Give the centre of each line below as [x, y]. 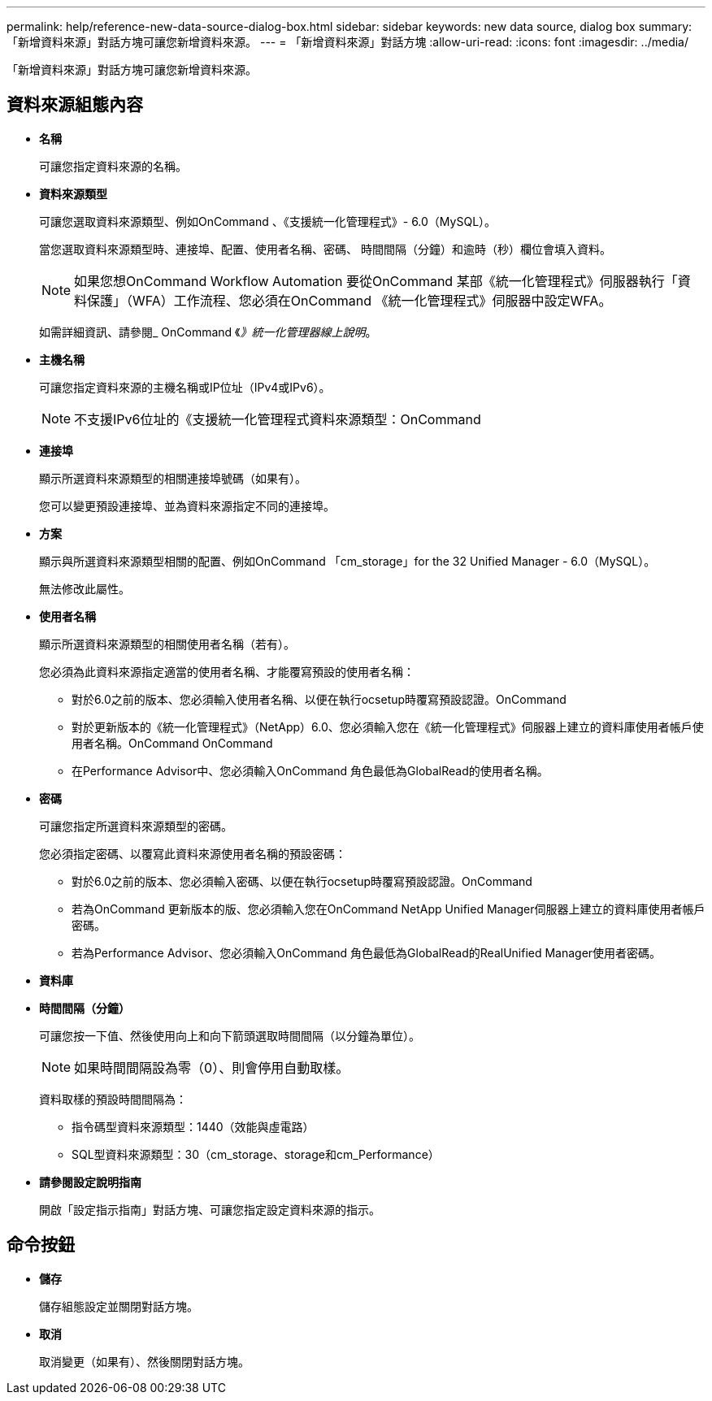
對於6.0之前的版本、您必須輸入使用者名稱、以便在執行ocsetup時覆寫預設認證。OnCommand [319, 699]
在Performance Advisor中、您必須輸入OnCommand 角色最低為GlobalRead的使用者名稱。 [310, 770]
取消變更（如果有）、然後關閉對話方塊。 [144, 1361]
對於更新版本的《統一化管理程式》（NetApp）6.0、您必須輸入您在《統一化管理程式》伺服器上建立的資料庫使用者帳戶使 [388, 727]
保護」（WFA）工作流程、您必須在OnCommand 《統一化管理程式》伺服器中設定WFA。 [349, 300]
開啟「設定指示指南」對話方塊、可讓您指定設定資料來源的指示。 [210, 1209]
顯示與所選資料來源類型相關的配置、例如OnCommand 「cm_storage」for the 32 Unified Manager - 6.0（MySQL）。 [347, 561]
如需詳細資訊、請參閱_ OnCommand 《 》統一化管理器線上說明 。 [208, 332]
